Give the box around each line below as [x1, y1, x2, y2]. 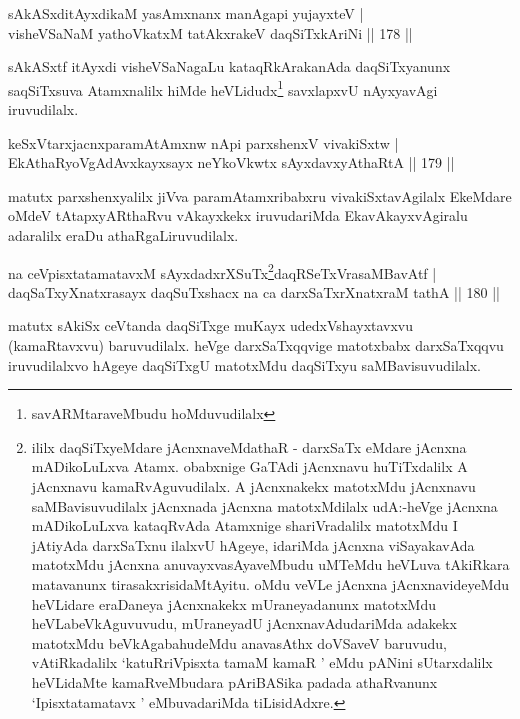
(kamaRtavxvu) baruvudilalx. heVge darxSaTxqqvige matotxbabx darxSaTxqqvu [8, 335, 504, 356]
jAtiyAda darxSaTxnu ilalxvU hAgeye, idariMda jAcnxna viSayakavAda [31, 534, 475, 555]
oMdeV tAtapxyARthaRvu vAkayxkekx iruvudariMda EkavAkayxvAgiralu [8, 205, 468, 226]
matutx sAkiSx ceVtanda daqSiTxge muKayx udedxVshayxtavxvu [8, 315, 414, 336]
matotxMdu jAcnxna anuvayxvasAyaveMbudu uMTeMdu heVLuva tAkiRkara [31, 554, 510, 575]
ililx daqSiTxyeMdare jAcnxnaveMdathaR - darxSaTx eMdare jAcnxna [31, 436, 467, 457]
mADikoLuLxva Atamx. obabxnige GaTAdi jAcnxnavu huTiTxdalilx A [31, 456, 468, 477]
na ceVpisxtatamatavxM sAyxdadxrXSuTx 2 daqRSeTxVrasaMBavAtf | [8, 259, 437, 283]
